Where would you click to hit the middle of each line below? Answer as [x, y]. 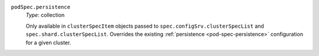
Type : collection [45, 15]
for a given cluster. [48, 42]
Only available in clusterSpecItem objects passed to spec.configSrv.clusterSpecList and [145, 26]
